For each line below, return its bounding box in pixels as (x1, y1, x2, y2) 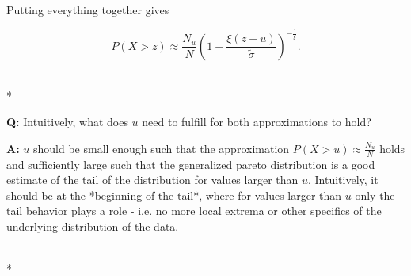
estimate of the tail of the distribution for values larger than (6, 171, 299, 188)
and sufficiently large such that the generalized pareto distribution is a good (6, 155, 375, 172)
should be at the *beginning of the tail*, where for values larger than (6, 186, 342, 203)
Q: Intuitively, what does (6, 113, 128, 130)
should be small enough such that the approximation (32, 140, 290, 156)
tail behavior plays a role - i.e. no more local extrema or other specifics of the (6, 202, 382, 219)
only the (355, 186, 395, 203)
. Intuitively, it (307, 171, 379, 188)
